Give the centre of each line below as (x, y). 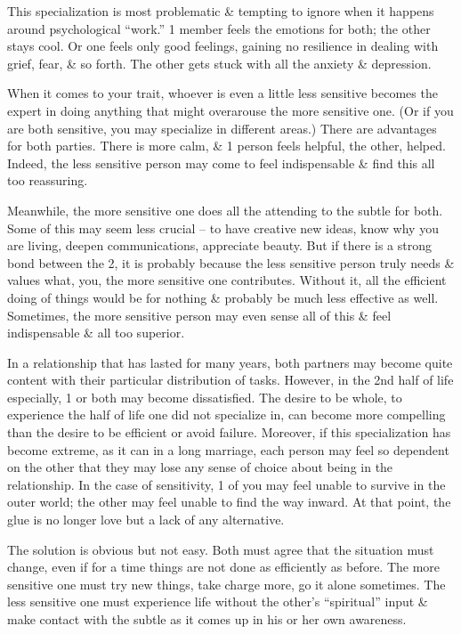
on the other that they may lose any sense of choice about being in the (200, 467)
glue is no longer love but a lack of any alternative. (146, 520)
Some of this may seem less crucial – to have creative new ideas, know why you (223, 228)
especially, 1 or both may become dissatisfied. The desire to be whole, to (205, 397)
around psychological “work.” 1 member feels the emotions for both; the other (219, 28)
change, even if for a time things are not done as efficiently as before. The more (224, 567)
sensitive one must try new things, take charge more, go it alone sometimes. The (226, 584)
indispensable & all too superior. (96, 333)
